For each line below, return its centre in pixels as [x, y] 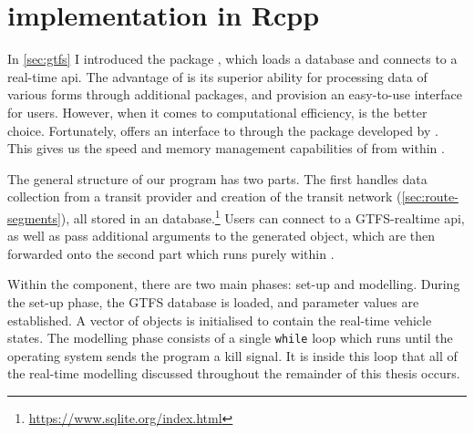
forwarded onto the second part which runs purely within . [171, 253]
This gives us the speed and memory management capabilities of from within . [226, 148]
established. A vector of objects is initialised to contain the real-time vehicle [220, 320]
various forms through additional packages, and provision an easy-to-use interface [235, 94]
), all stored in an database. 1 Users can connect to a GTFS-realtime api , [263, 216]
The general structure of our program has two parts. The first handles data [217, 178]
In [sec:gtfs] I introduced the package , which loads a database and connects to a [232, 59]
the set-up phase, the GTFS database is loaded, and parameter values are [213, 301]
